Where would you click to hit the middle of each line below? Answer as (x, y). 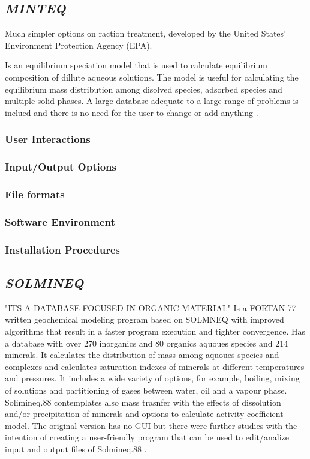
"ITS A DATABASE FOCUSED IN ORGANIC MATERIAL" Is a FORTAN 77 (151, 307)
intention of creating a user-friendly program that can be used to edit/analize (147, 437)
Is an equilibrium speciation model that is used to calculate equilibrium (136, 65)
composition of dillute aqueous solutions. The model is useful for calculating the (152, 77)
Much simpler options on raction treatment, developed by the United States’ (145, 33)
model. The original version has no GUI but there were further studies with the (151, 425)
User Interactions (48, 139)
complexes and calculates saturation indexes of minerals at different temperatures (155, 366)
